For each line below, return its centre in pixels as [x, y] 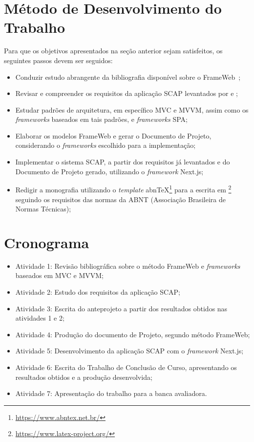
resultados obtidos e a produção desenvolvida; [84, 377]
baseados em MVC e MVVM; [59, 275]
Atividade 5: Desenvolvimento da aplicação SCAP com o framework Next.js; [129, 351]
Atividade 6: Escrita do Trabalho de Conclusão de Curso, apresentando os [126, 367]
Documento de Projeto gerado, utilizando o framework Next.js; [109, 171]
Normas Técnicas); [43, 209]
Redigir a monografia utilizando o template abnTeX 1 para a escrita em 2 [123, 189]
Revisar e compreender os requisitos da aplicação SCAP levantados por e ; [127, 93]
